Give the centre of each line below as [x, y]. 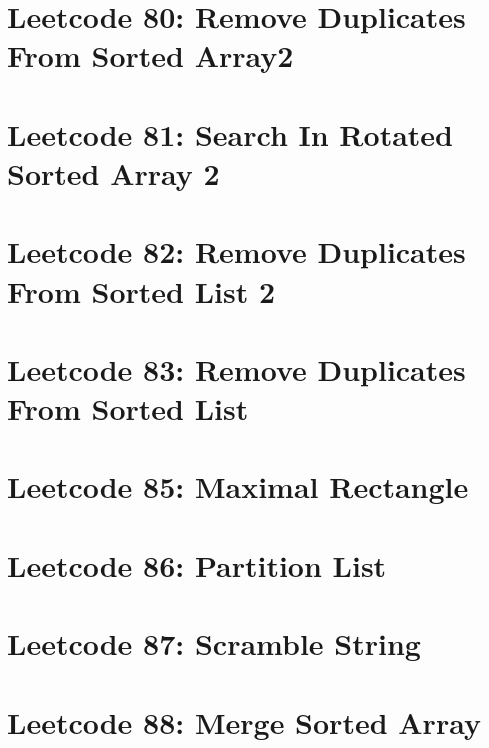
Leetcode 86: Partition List [197, 564]
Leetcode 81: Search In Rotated [230, 133]
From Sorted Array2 [150, 55]
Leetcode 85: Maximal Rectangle [238, 486]
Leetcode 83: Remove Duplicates [236, 368]
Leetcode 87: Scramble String [214, 643]
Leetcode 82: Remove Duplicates [236, 251]
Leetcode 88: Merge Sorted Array [244, 721]
